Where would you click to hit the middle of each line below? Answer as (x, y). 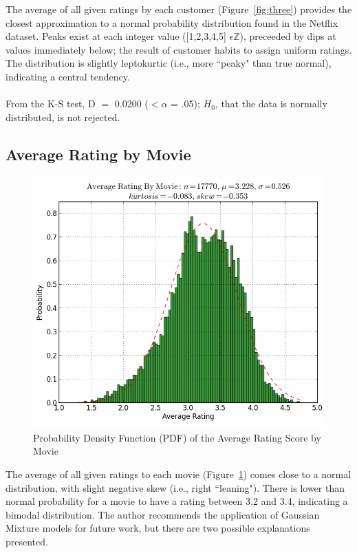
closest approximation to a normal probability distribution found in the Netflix (172, 22)
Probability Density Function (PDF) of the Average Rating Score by (177, 437)
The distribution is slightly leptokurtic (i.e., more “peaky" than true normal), (169, 63)
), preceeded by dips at (288, 36)
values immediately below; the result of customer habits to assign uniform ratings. (179, 49)
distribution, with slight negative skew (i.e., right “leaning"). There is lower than (175, 487)
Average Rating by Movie (98, 154)
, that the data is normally (271, 104)
